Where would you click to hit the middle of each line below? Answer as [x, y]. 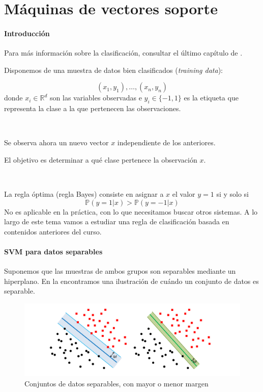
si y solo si [232, 194]
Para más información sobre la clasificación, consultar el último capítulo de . [123, 53]
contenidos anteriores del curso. [53, 231]
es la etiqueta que [211, 98]
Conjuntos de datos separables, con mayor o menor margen [116, 383]
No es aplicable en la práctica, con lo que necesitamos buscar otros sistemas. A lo [131, 211]
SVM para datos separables [53, 252]
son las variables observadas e [96, 98]
